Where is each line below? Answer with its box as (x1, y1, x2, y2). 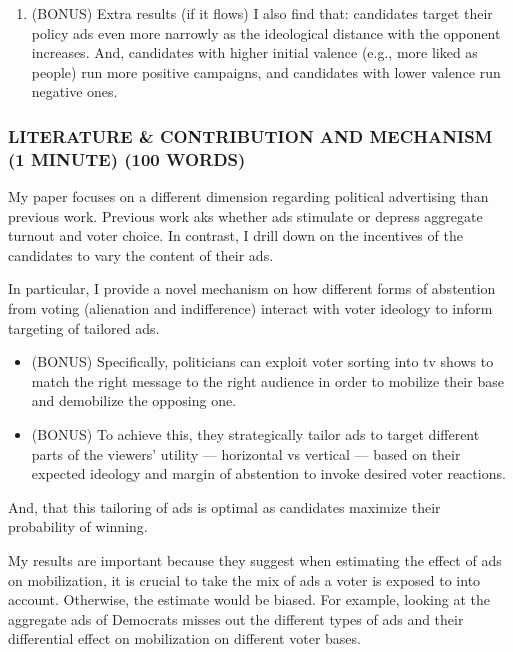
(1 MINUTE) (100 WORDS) (8, 146, 246, 171)
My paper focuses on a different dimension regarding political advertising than (8, 186, 489, 207)
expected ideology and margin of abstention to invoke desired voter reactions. (31, 463, 506, 484)
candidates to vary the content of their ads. (8, 244, 274, 265)
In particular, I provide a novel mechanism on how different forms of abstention (8, 278, 496, 299)
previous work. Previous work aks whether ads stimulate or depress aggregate (8, 205, 483, 226)
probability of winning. (8, 516, 148, 537)
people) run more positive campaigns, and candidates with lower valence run (31, 61, 501, 82)
